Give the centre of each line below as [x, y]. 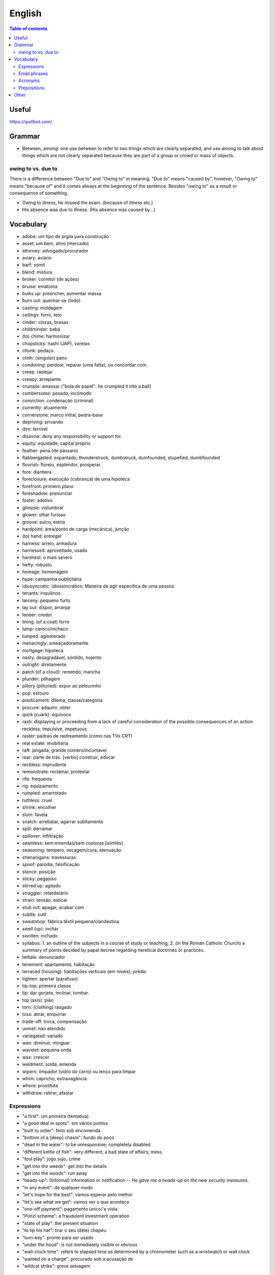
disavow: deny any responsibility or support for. [72, 436]
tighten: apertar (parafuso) [50, 979]
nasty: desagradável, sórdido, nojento [62, 657]
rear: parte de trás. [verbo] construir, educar [69, 757]
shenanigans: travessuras [49, 857]
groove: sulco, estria [44, 522]
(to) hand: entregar [42, 536]
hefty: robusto [37, 565]
